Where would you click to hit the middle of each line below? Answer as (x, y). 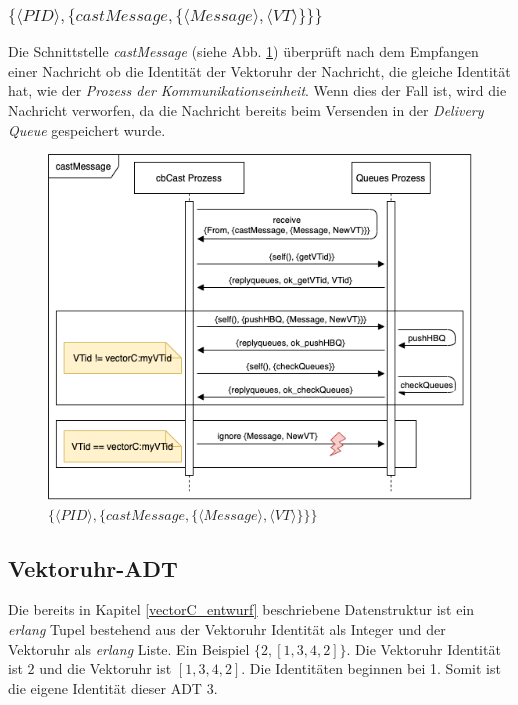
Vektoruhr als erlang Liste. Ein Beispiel (129, 648)
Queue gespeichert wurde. (87, 129)
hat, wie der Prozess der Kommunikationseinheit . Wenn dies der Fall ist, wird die (257, 90)
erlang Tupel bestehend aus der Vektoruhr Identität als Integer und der (227, 629)
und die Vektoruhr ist (105, 668)
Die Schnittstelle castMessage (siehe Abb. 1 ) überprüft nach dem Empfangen (243, 51)
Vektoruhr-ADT (93, 567)
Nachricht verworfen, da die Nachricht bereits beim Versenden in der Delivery (246, 110)
